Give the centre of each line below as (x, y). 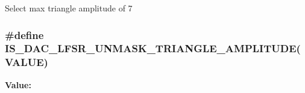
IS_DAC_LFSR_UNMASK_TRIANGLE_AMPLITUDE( (153, 48)
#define (24, 34)
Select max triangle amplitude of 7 (69, 8)
